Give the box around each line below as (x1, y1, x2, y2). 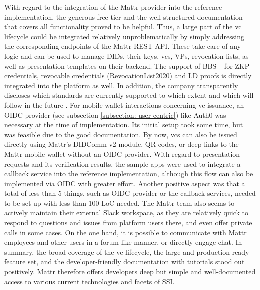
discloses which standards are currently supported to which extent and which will (4, 90, 254, 100)
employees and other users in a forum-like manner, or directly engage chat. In (4, 237, 242, 247)
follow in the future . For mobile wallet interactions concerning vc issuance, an (4, 99, 244, 110)
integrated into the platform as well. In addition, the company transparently (4, 80, 238, 90)
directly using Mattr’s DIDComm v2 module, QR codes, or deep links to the (4, 139, 239, 149)
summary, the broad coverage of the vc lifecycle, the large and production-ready (4, 246, 249, 257)
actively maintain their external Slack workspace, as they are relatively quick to (4, 207, 248, 218)
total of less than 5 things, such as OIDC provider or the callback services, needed (4, 188, 256, 198)
